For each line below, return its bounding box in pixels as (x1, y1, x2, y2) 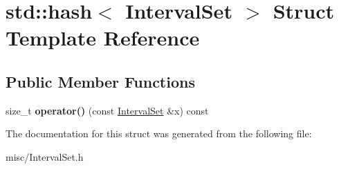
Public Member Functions (6, 70, 195, 92)
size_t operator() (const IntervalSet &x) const (6, 103, 209, 117)
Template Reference (6, 23, 200, 52)
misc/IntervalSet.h (6, 149, 84, 163)
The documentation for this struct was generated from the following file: (6, 126, 312, 141)
